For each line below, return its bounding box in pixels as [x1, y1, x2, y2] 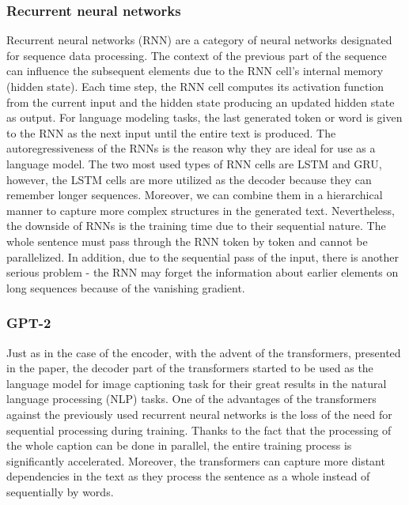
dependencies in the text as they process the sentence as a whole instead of [6, 468, 370, 484]
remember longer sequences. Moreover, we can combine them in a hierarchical [6, 187, 383, 203]
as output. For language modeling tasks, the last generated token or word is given [6, 109, 403, 126]
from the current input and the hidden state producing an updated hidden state [6, 93, 395, 110]
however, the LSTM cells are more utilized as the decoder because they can [6, 171, 372, 187]
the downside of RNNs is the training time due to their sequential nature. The [6, 217, 386, 234]
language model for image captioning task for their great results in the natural [6, 375, 387, 391]
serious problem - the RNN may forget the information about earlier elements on [6, 264, 399, 281]
